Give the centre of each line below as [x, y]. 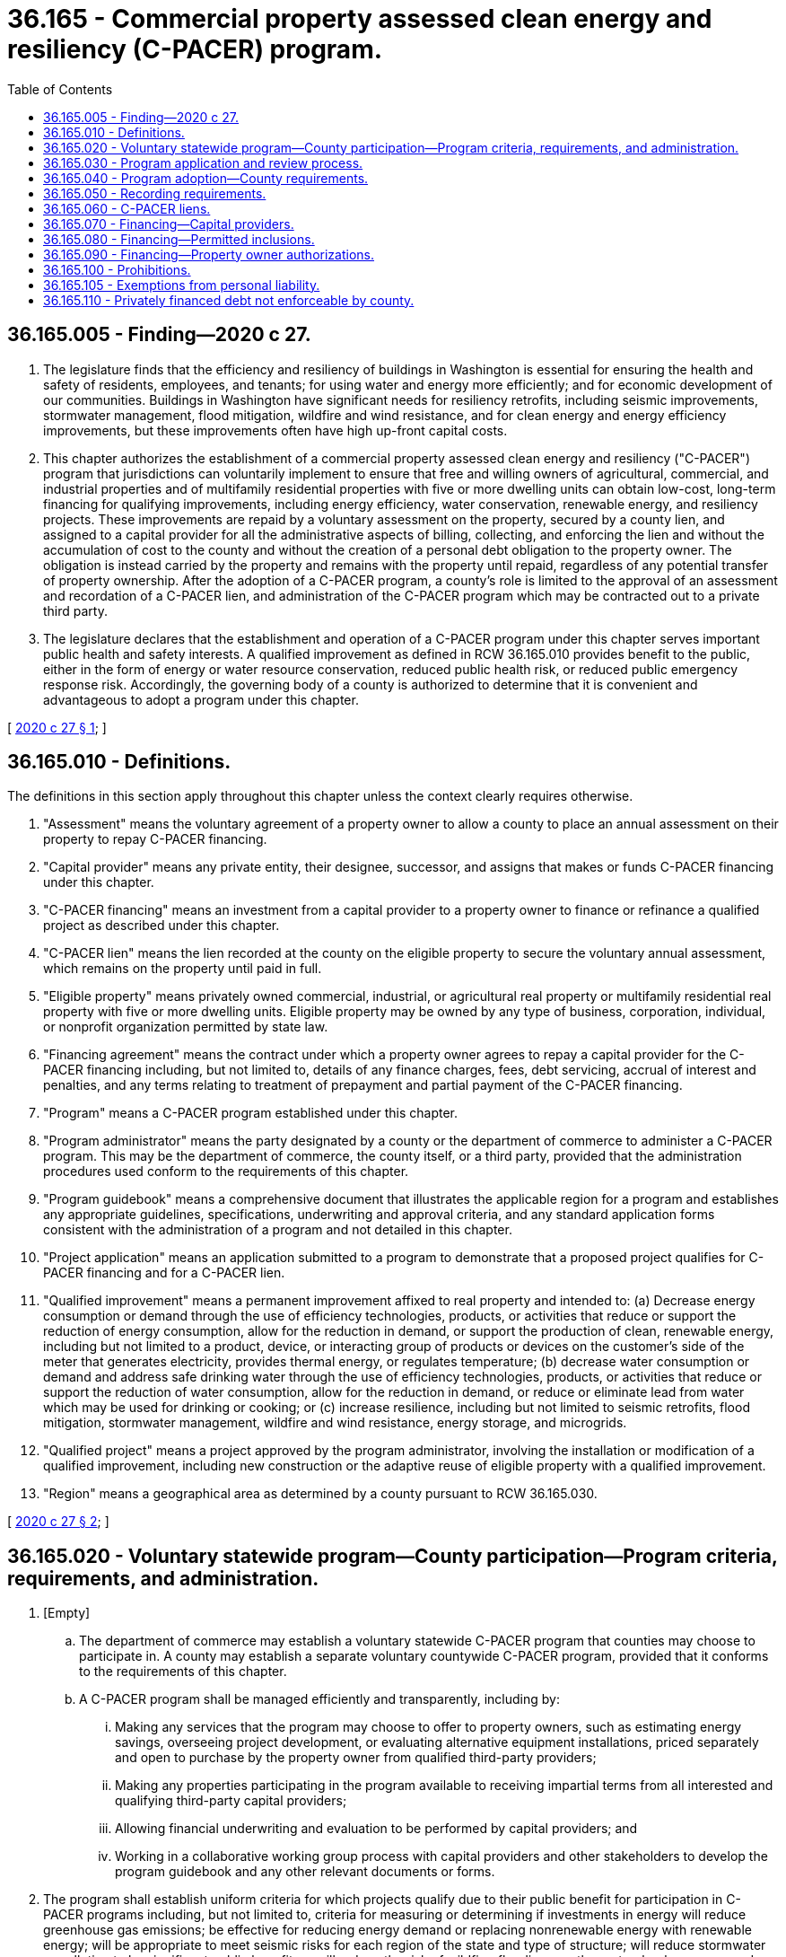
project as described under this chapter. [162, 926]
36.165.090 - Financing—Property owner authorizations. [209, 254]
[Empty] [67, 1613]
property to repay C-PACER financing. [155, 839]
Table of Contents [60, 89]
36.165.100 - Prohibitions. [117, 269]
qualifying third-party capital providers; [231, 1801]
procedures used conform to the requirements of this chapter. [226, 1172]
